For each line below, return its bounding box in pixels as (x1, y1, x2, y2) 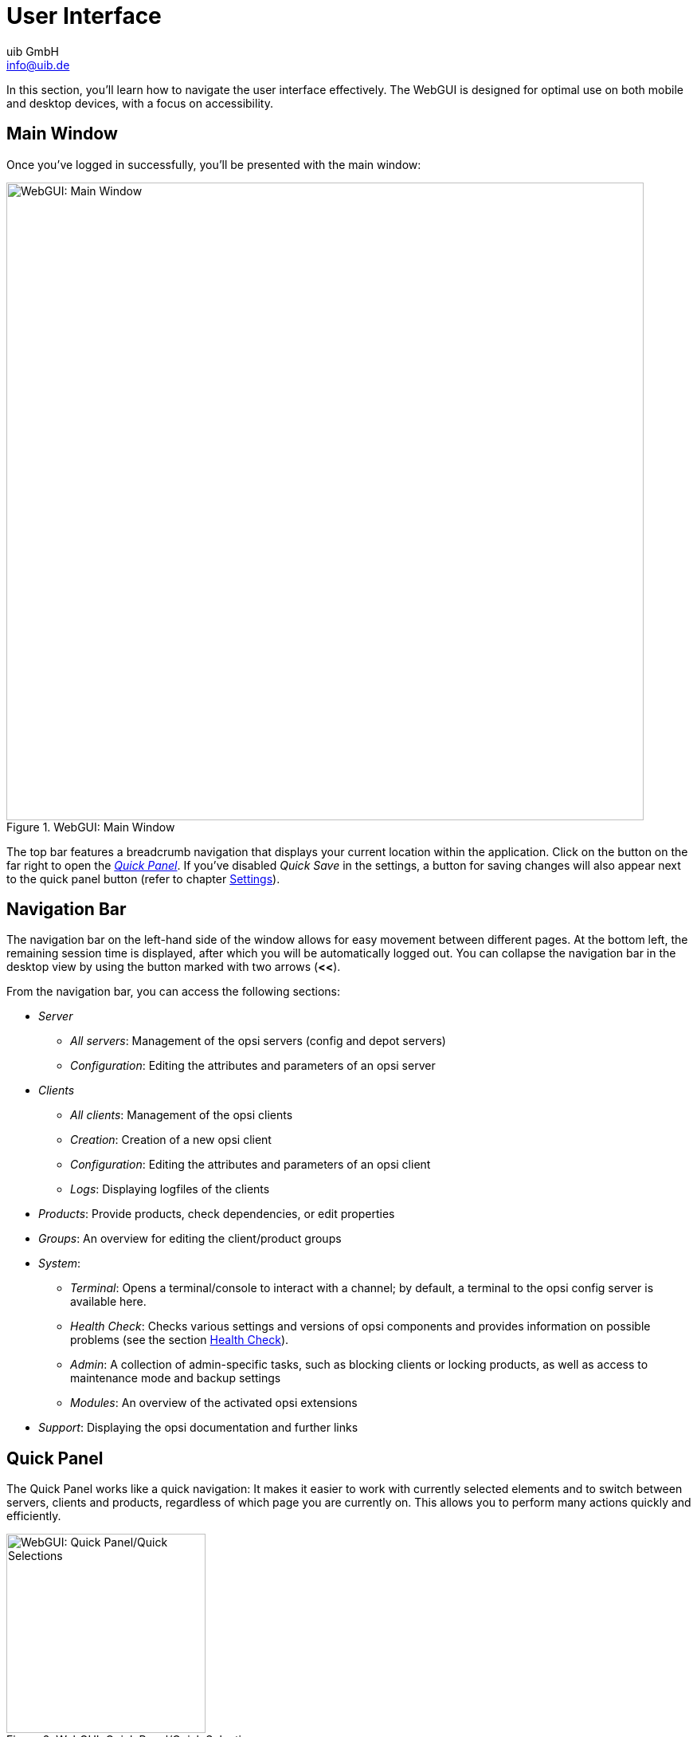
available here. (70, 1295, 147, 1309)
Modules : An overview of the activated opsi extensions (70, 1396, 358, 1410)
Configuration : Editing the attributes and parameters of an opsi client (70, 1157, 431, 1172)
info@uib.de (6, 57, 70, 72)
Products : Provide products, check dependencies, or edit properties (38, 1207, 395, 1221)
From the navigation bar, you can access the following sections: (6, 984, 341, 999)
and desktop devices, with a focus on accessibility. (6, 96, 273, 110)
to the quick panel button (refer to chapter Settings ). (6, 871, 280, 886)
